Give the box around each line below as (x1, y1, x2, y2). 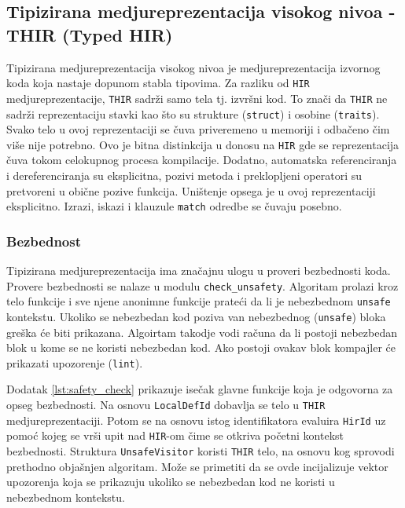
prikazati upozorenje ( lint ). (6, 354, 143, 371)
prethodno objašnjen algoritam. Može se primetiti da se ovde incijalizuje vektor (6, 458, 388, 474)
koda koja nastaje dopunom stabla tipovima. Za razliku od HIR (6, 75, 310, 91)
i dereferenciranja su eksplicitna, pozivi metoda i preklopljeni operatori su (6, 167, 363, 183)
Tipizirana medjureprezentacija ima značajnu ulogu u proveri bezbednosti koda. (6, 262, 391, 279)
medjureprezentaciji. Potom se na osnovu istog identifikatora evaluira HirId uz (6, 411, 386, 428)
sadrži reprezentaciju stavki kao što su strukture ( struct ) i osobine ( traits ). (6, 105, 380, 122)
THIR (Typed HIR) (6, 22, 173, 46)
